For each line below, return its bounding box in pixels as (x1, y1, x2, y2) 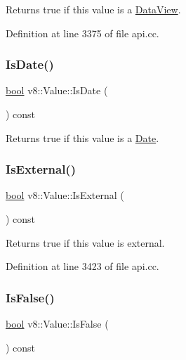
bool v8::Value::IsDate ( (6, 83, 108, 98)
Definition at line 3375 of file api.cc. (6, 25, 159, 40)
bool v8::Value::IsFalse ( (6, 316, 109, 330)
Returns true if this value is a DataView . (6, 2, 181, 16)
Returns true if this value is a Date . (6, 130, 159, 145)
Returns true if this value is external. (6, 235, 165, 250)
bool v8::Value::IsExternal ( (6, 188, 124, 202)
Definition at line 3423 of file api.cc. (6, 259, 159, 274)
